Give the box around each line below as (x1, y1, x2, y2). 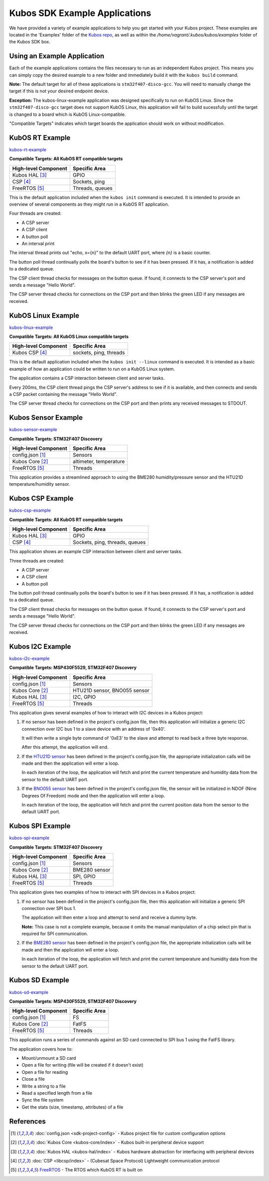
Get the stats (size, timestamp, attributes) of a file (21, 1104, 124, 1110)
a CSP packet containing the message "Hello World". (9, 391, 118, 397)
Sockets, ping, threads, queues (73, 539, 146, 546)
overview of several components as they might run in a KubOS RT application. (9, 201, 169, 207)
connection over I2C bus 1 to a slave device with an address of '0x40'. (21, 726, 166, 732)
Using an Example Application (9, 52, 105, 60)
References (9, 1117, 46, 1126)
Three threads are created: (9, 558, 64, 564)
